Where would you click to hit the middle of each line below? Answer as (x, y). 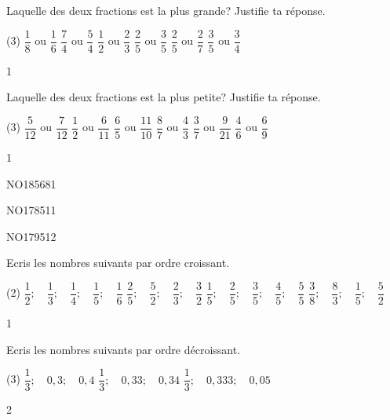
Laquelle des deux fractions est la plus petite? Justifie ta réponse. (164, 97)
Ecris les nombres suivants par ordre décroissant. (124, 349)
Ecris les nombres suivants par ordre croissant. (118, 263)
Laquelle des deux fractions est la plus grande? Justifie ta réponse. (166, 10)
